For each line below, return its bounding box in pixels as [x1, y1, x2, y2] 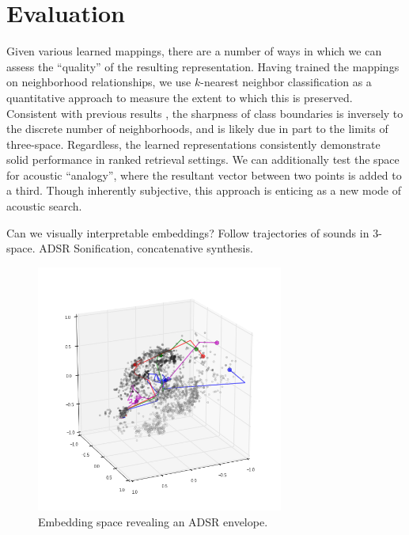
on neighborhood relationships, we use [6, 74, 191, 90]
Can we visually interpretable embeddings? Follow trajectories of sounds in [6, 224, 369, 241]
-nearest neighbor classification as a [200, 74, 372, 90]
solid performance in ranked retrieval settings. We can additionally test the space [6, 151, 400, 168]
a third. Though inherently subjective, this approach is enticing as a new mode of [6, 182, 401, 199]
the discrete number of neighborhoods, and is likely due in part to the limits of [6, 120, 388, 137]
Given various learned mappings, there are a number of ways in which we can [6, 43, 382, 59]
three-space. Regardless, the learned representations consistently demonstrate [6, 135, 381, 152]
